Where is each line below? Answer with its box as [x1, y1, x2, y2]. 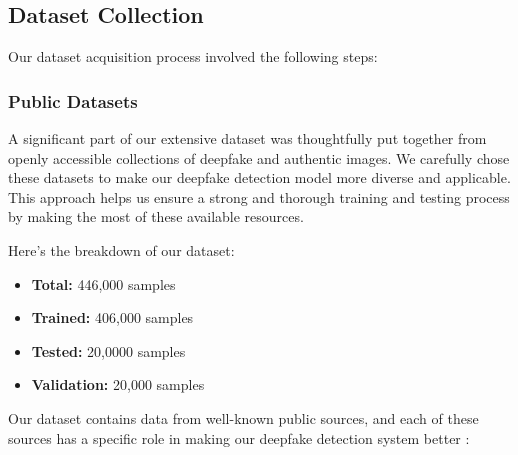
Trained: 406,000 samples [31, 307, 194, 328]
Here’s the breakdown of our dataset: [8, 239, 235, 260]
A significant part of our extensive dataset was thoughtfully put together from [8, 128, 487, 149]
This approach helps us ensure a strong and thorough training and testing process [8, 186, 510, 207]
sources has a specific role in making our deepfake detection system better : [8, 427, 470, 448]
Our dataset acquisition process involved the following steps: [8, 46, 378, 67]
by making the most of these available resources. [8, 206, 304, 227]
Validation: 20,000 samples [31, 374, 205, 395]
